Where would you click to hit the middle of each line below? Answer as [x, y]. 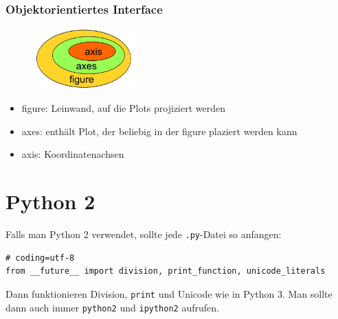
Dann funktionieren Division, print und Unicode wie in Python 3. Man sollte [169, 293]
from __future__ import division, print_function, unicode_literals [166, 271]
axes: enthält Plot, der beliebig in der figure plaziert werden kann [159, 131]
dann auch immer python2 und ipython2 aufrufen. [112, 307]
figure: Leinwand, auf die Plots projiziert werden [124, 108]
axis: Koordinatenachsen [73, 154]
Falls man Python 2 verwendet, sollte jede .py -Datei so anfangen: [144, 234]
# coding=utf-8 [40, 258]
